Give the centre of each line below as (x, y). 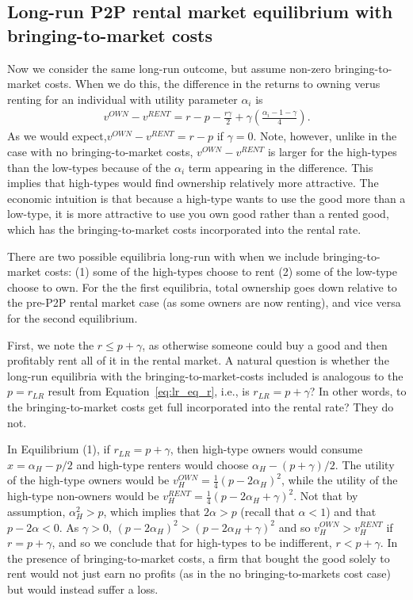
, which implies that (152, 511)
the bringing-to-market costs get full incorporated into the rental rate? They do (201, 406)
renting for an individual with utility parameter (122, 99)
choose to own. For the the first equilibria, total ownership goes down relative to (202, 287)
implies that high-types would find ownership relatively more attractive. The (193, 183)
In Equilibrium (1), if (59, 449)
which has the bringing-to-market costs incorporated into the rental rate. (184, 229)
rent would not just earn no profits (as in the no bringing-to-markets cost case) (199, 573)
